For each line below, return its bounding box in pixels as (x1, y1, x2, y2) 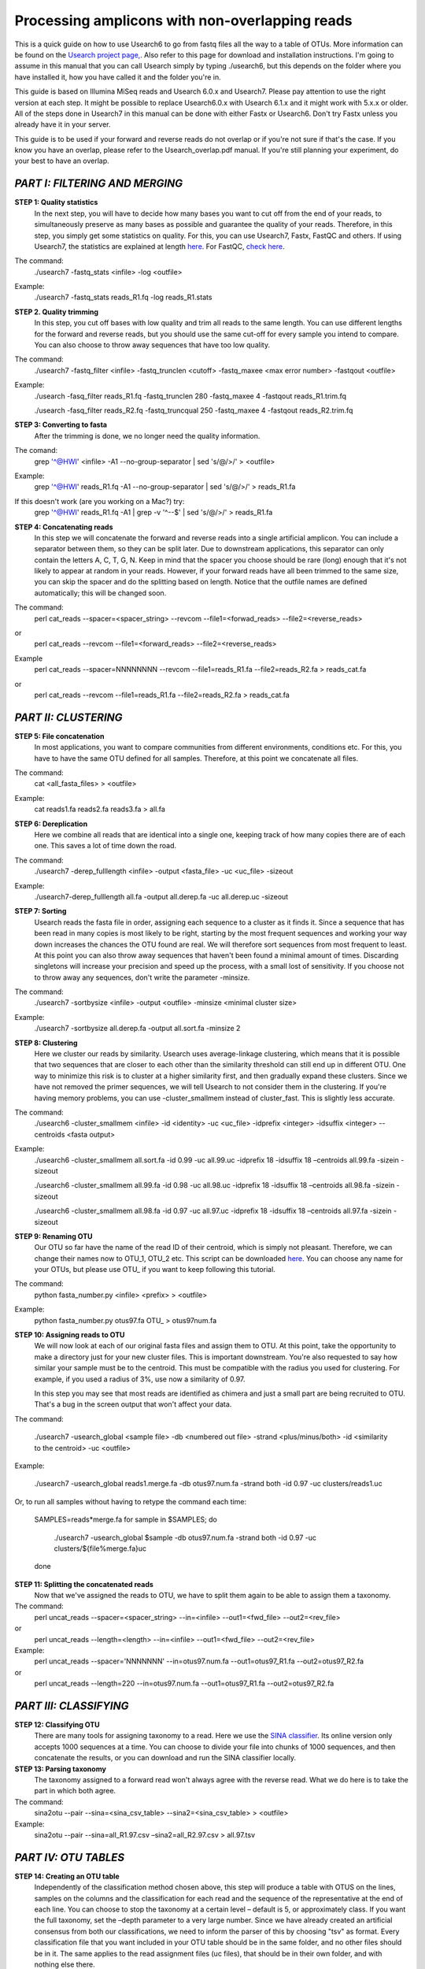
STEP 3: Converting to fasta (14, 420, 108, 429)
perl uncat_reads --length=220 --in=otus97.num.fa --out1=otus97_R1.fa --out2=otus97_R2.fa (34, 1678, 334, 1689)
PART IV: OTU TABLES (14, 1851, 125, 1864)
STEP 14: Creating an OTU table (14, 1871, 120, 1881)
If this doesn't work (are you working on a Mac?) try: (14, 496, 185, 506)
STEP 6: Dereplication (14, 819, 88, 829)
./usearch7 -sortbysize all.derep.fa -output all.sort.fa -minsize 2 (34, 1024, 241, 1033)
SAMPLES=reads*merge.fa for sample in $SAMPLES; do (34, 1515, 218, 1524)
